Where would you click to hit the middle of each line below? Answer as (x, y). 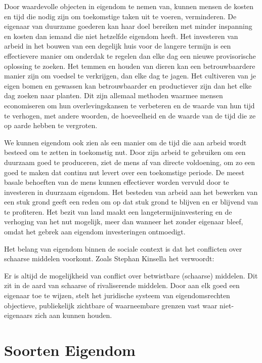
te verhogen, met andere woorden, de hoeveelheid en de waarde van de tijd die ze (130, 115)
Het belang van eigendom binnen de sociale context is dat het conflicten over (123, 248)
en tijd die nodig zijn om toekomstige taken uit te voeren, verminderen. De (120, 16)
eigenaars (18, 315)
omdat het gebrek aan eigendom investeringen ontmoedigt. (95, 232)
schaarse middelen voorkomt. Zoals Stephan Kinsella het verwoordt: (109, 258)
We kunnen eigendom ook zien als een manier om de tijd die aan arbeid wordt (125, 142)
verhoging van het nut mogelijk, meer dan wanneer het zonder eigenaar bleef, (124, 221)
